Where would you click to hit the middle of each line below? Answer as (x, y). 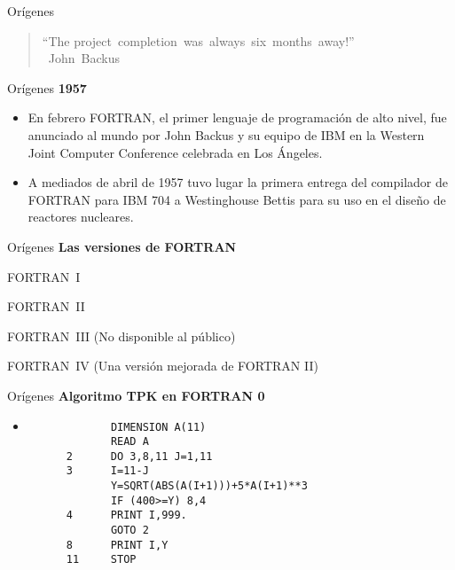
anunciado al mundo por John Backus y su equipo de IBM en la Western (226, 134)
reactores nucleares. (81, 217)
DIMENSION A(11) (158, 427)
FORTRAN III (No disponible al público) (122, 336)
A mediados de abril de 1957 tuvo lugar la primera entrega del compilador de (238, 182)
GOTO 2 (129, 531)
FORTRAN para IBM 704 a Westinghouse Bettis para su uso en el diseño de (237, 199)
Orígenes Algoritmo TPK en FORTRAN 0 (136, 395)
